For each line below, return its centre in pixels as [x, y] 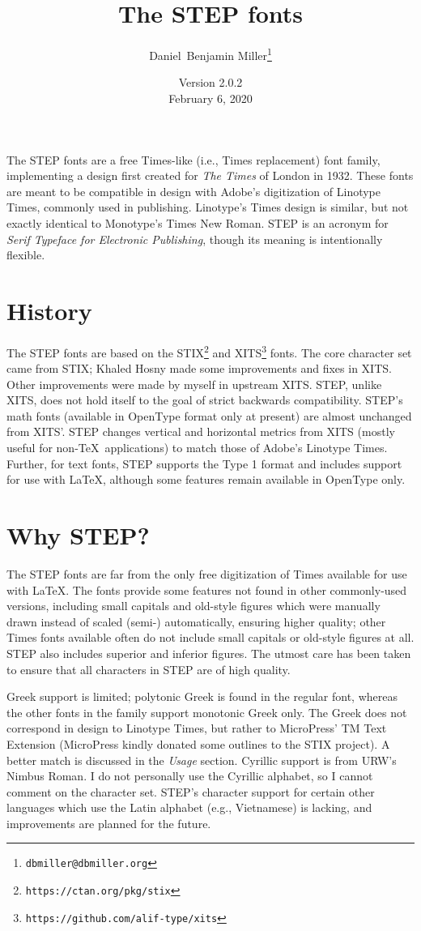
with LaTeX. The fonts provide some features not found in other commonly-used [207, 589]
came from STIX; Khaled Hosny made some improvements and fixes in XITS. [199, 368]
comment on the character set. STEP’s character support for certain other [191, 791]
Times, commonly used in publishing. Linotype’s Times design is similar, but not [208, 207]
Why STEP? [78, 535]
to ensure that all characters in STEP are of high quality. [149, 669]
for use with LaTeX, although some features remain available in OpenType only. [206, 479]
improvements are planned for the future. [109, 823]
